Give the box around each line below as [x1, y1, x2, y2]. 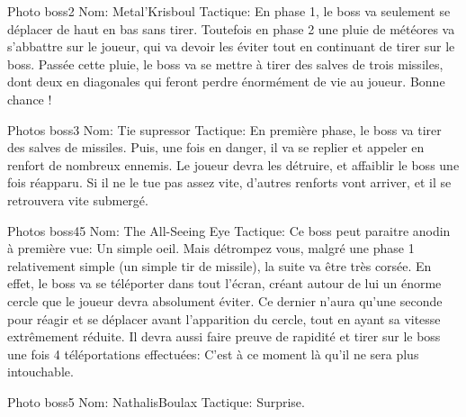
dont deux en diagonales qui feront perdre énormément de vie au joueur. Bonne [7, 72, 445, 91]
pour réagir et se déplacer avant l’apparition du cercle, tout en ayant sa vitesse [7, 309, 441, 328]
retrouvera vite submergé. [7, 190, 148, 209]
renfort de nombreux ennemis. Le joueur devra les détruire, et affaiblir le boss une [7, 155, 460, 174]
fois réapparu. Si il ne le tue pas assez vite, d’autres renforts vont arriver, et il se [7, 173, 452, 192]
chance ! [7, 89, 52, 108]
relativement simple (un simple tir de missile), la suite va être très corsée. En [7, 256, 432, 275]
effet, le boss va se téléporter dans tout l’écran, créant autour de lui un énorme [7, 274, 442, 293]
